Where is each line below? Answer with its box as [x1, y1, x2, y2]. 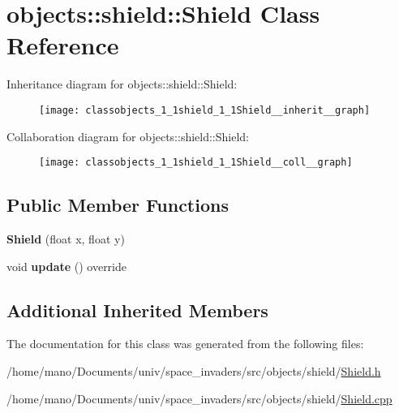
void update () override [6, 257, 127, 274]
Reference [6, 28, 119, 62]
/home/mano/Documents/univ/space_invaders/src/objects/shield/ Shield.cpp [6, 389, 393, 407]
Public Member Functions [6, 192, 229, 217]
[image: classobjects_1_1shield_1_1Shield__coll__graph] [39, 157, 353, 169]
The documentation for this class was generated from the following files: [6, 335, 364, 352]
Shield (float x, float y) [6, 230, 125, 247]
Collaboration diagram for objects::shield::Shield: [6, 127, 250, 144]
